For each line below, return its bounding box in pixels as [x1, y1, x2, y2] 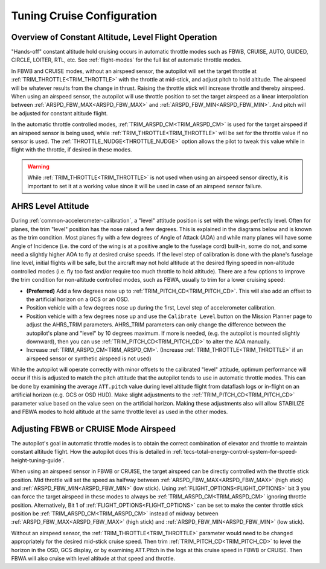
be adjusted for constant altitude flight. [11, 109, 108, 117]
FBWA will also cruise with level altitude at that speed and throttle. [11, 555, 176, 562]
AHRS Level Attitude [11, 201, 89, 211]
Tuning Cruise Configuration [11, 9, 158, 22]
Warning [27, 163, 50, 170]
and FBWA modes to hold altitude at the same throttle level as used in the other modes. [11, 408, 228, 416]
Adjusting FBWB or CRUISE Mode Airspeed [11, 424, 176, 434]
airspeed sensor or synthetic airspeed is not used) [26, 355, 152, 362]
